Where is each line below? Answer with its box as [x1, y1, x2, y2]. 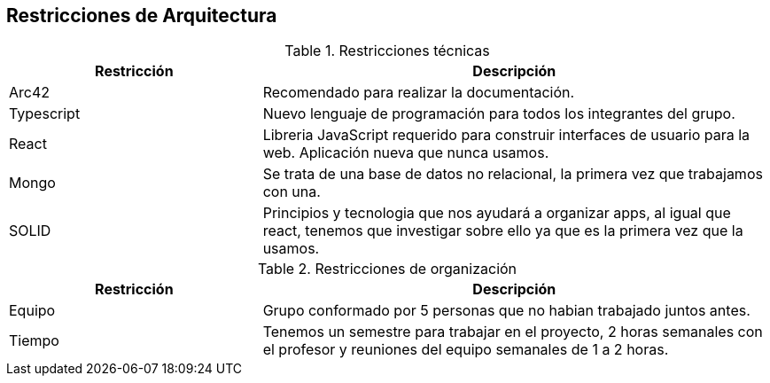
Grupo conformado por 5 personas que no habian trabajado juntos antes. [262, 301, 751, 320]
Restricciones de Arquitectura [6, 4, 277, 27]
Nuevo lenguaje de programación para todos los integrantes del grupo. [262, 105, 735, 123]
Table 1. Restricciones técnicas [284, 42, 490, 60]
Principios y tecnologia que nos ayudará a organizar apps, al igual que [262, 204, 731, 223]
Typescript [9, 105, 81, 123]
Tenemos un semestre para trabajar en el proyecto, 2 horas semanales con [262, 323, 763, 341]
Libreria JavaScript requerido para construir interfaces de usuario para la [262, 126, 751, 145]
